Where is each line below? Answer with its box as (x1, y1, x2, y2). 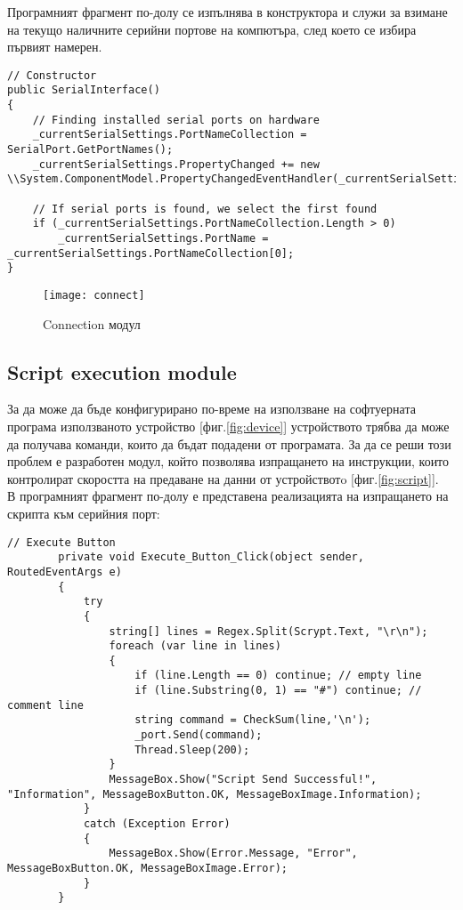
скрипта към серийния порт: (7, 503, 160, 522)
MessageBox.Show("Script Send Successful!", (109, 773, 378, 786)
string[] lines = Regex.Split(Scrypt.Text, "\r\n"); (109, 624, 428, 638)
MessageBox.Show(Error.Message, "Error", (109, 847, 358, 860)
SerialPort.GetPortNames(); (7, 143, 174, 157)
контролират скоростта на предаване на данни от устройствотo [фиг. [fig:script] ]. (7, 469, 439, 487)
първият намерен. (7, 37, 102, 56)
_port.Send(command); (134, 729, 263, 742)
